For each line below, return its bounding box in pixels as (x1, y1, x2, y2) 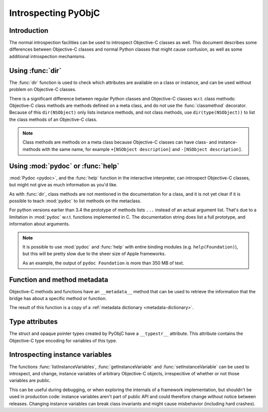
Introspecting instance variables (9, 350, 112, 359)
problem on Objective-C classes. (9, 86, 76, 92)
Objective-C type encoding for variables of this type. (9, 337, 117, 343)
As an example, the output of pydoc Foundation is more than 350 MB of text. (22, 260, 184, 266)
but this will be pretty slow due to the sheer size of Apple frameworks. (22, 251, 166, 257)
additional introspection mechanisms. (9, 53, 86, 59)
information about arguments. (9, 221, 70, 227)
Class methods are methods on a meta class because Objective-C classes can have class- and (22, 139, 217, 145)
